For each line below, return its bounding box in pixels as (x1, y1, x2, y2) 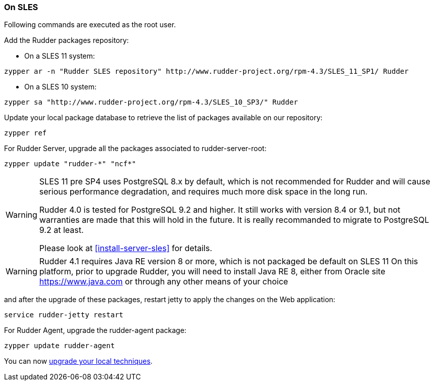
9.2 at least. (39, 225, 84, 235)
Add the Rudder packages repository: (4, 36, 129, 45)
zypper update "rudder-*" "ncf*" (4, 160, 136, 168)
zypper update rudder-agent (4, 342, 115, 350)
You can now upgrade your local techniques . (4, 357, 153, 366)
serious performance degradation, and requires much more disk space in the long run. (39, 186, 368, 197)
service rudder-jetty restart (4, 311, 124, 319)
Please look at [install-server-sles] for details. (39, 243, 212, 254)
